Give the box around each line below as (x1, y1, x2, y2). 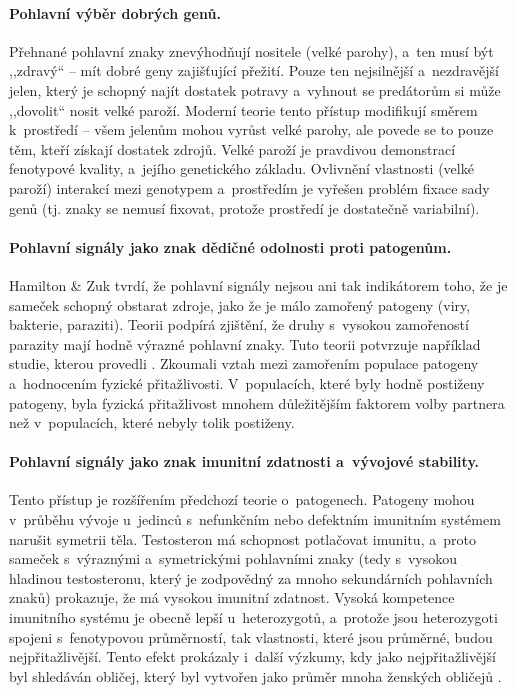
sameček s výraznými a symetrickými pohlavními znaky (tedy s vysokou (9, 548, 458, 569)
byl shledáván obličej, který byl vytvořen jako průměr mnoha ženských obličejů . (9, 665, 502, 686)
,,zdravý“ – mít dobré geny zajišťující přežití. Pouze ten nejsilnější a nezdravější (9, 60, 499, 81)
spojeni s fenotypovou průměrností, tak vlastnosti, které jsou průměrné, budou (9, 626, 493, 647)
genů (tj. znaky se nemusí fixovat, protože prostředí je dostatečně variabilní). (9, 197, 480, 218)
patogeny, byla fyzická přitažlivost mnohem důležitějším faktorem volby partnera (9, 392, 505, 413)
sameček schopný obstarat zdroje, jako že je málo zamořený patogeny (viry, (9, 294, 471, 315)
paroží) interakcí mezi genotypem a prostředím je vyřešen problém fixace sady (9, 177, 490, 198)
